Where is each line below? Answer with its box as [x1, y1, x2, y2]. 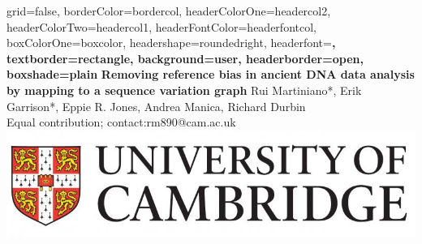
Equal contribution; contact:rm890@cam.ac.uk [6, 113, 236, 131]
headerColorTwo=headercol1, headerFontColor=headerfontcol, [6, 18, 316, 35]
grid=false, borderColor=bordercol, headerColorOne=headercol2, [6, 2, 331, 19]
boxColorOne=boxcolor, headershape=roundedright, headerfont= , [6, 34, 336, 51]
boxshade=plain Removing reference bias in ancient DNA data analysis [6, 66, 415, 83]
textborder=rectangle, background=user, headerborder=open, [6, 49, 364, 66]
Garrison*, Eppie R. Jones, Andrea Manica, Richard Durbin [6, 97, 306, 114]
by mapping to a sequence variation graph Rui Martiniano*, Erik [6, 81, 362, 98]
